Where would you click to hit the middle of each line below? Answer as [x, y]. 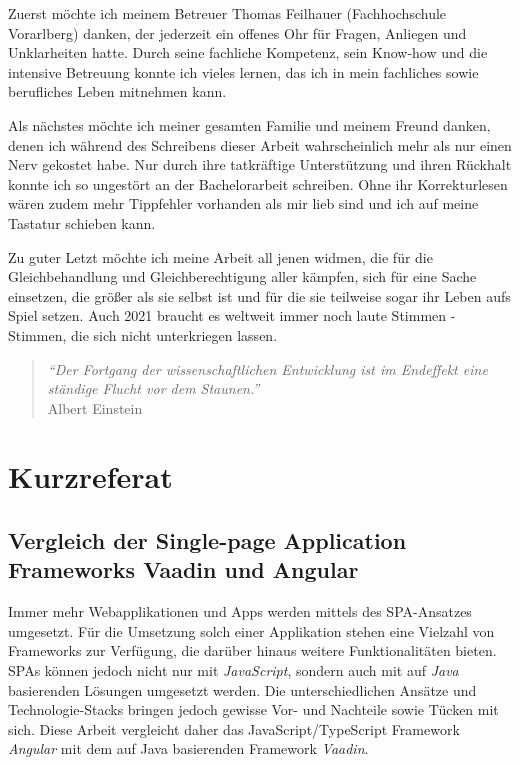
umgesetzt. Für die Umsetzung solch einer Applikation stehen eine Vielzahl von [251, 630]
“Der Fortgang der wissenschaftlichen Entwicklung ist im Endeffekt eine [267, 368]
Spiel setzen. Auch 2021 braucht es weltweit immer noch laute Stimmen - [232, 315]
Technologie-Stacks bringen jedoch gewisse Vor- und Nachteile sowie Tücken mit [253, 709]
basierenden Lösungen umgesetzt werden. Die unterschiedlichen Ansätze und [242, 689]
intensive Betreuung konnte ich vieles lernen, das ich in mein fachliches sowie [243, 71]
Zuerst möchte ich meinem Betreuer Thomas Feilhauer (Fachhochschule [227, 13]
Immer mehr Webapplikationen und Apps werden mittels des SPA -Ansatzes [240, 611]
